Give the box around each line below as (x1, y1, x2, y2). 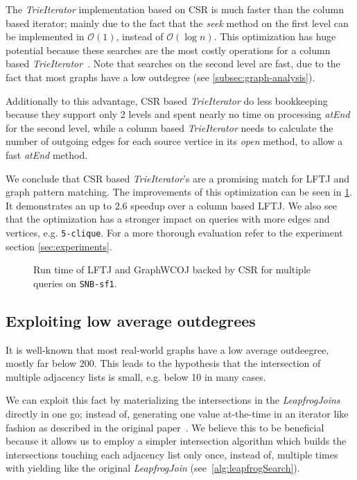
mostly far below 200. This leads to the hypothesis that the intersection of (6, 356, 321, 370)
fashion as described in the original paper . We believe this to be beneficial (6, 420, 324, 434)
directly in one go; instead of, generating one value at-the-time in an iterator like (6, 406, 349, 420)
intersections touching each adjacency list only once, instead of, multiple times (6, 447, 338, 461)
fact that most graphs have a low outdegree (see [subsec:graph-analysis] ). (6, 69, 315, 84)
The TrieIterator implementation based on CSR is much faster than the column (6, 2, 344, 16)
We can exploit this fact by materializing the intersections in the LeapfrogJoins (6, 393, 340, 407)
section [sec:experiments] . (6, 239, 112, 253)
